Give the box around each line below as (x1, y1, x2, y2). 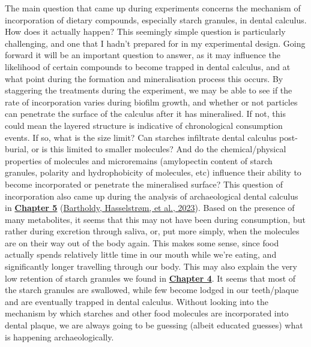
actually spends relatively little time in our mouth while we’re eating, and (5, 248, 277, 261)
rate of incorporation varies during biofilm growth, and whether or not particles (5, 95, 298, 108)
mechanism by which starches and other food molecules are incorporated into (5, 307, 289, 319)
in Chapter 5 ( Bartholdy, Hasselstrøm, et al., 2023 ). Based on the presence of (5, 201, 295, 214)
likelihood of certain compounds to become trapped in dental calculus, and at (5, 60, 291, 73)
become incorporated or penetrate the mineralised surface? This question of (5, 177, 283, 190)
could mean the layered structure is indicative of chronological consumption (5, 119, 283, 131)
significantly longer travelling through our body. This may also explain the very (5, 260, 297, 273)
